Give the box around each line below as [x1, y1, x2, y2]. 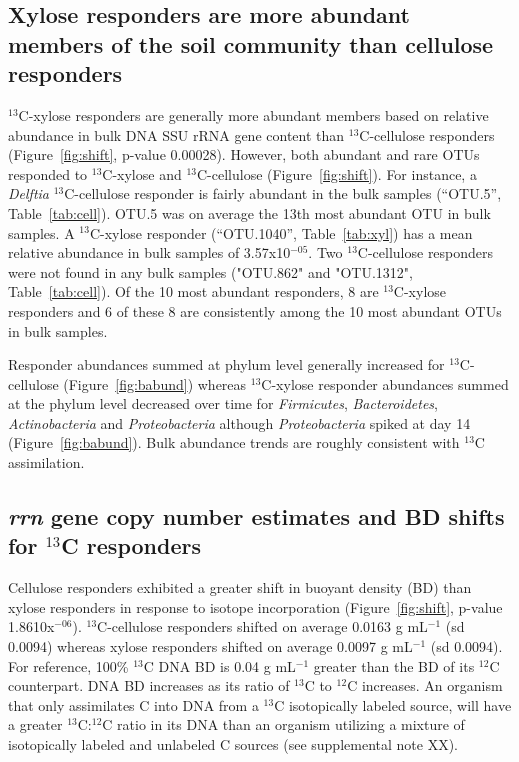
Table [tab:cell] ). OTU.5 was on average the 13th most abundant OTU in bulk [8, 202, 491, 223]
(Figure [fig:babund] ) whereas [63, 373, 247, 394]
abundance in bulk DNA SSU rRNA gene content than [8, 124, 345, 145]
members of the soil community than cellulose [8, 28, 494, 59]
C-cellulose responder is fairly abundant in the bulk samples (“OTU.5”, [64, 183, 502, 204]
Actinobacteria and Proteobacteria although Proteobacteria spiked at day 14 [8, 412, 471, 433]
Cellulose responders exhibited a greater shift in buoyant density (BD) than [8, 577, 472, 598]
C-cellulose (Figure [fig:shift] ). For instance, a [196, 163, 477, 184]
